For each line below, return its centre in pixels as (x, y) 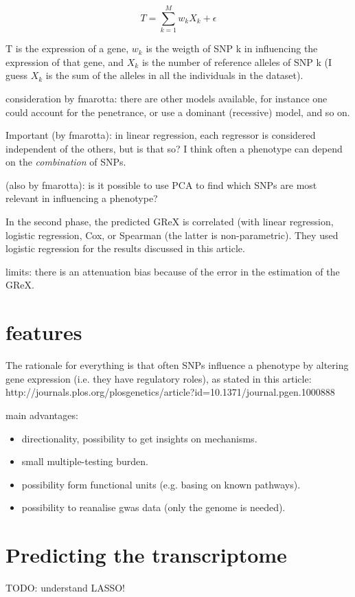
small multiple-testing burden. (85, 461)
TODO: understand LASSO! (65, 588)
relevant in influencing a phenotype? (82, 198)
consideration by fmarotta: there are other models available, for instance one (167, 98)
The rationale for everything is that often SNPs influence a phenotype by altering (177, 365)
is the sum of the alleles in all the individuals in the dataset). (174, 75)
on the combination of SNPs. (66, 162)
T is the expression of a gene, (67, 48)
